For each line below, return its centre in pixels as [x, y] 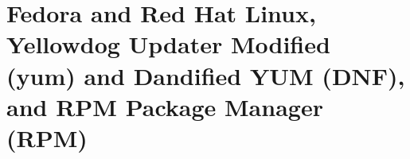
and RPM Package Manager [165, 106]
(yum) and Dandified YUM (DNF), [206, 75]
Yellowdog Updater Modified [168, 44]
